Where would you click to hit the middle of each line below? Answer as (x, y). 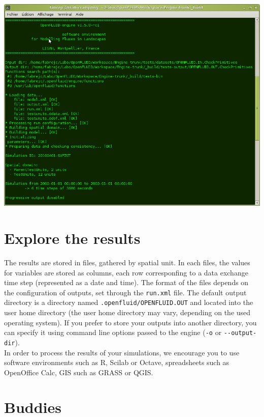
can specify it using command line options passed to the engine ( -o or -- (118, 332)
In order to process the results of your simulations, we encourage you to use (122, 352)
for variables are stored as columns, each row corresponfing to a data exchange (126, 272)
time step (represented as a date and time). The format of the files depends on (126, 282)
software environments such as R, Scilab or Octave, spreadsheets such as (117, 362)
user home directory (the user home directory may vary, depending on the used (127, 312)
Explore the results (72, 238)
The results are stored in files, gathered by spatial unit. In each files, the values (127, 262)
